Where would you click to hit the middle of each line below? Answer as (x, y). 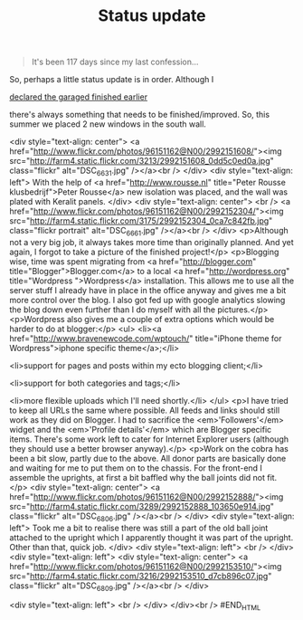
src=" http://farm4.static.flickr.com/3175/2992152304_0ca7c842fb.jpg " (141, 220)
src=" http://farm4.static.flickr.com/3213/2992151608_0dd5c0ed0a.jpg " (142, 161)
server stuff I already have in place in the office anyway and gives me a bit (148, 290)
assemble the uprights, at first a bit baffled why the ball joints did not (137, 477)
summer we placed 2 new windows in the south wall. (108, 124)
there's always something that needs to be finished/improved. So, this (139, 115)
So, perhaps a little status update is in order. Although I (112, 80)
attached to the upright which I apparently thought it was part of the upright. (151, 537)
